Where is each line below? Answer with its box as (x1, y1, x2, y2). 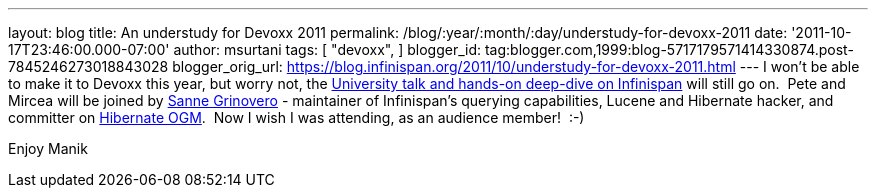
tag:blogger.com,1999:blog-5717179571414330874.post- (484, 41, 854, 58)
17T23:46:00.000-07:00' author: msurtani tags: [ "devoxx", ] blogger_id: (8, 41, 481, 58)
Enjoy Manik (8, 140, 88, 157)
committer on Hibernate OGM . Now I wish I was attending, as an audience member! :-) (8, 109, 585, 126)
